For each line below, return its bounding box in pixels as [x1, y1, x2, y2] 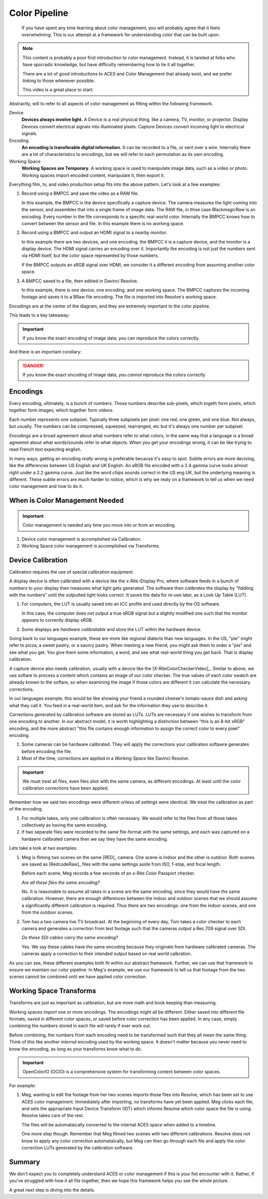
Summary [9, 1158, 40, 1166]
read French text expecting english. [9, 446, 82, 452]
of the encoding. [9, 806, 43, 812]
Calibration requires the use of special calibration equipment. [9, 569, 134, 575]
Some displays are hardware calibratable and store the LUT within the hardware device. [21, 626, 202, 632]
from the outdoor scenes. [21, 909, 74, 915]
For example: [9, 1082, 36, 1088]
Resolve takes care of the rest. [21, 1113, 84, 1119]
